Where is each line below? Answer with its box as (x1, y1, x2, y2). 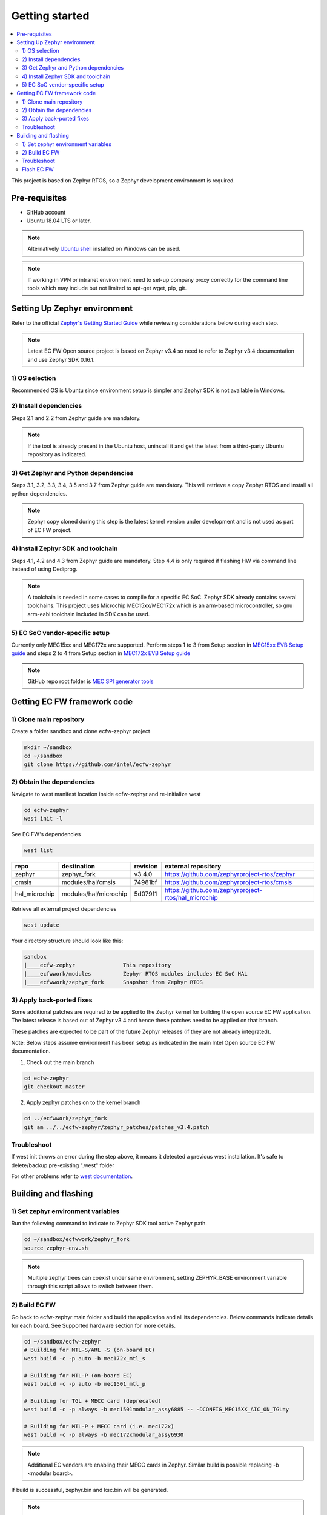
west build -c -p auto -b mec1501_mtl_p (24, 1380, 145, 1387)
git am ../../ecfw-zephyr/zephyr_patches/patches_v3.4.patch (24, 1124, 210, 1130)
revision (134, 862, 158, 871)
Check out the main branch (26, 1058, 94, 1066)
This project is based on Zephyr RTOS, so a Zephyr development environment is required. (11, 177, 236, 184)
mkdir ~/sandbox (24, 744, 73, 751)
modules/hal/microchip (61, 890, 128, 898)
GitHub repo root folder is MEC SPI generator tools (27, 678, 154, 685)
